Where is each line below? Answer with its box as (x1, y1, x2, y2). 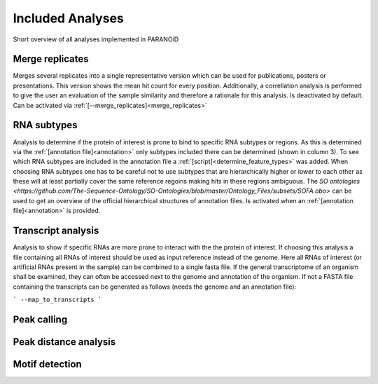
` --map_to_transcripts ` (13, 296, 102, 304)
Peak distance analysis (13, 336, 116, 348)
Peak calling (13, 313, 68, 325)
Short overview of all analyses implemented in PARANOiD (13, 35, 179, 43)
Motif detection (13, 358, 82, 370)
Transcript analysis (13, 225, 99, 237)
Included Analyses (13, 11, 124, 26)
